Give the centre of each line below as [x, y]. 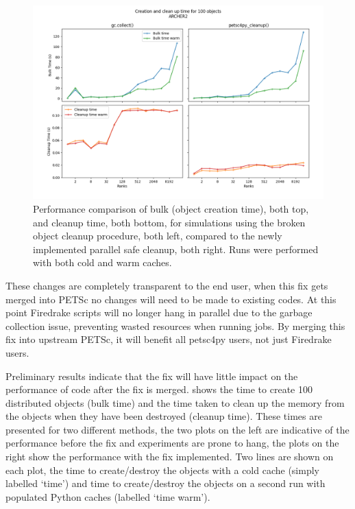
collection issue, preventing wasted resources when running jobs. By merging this [175, 325]
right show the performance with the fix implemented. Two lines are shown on [170, 457]
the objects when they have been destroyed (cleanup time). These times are [164, 416]
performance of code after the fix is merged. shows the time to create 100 [159, 389]
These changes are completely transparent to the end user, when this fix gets [167, 285]
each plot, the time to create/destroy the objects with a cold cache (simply [162, 470]
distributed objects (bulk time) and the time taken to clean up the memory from [175, 402]
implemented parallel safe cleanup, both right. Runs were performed [176, 249]
